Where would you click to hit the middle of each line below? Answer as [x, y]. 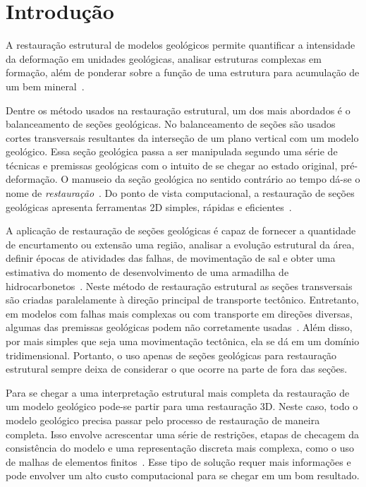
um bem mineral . [45, 86]
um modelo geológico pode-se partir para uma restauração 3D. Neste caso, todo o [182, 406]
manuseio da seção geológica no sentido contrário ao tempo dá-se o [216, 179]
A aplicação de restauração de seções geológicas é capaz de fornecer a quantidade [181, 230]
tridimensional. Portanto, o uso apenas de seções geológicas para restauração [171, 355]
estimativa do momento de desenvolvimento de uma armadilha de [147, 272]
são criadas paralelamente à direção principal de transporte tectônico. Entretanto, [182, 300]
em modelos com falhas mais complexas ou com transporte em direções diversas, [179, 313]
